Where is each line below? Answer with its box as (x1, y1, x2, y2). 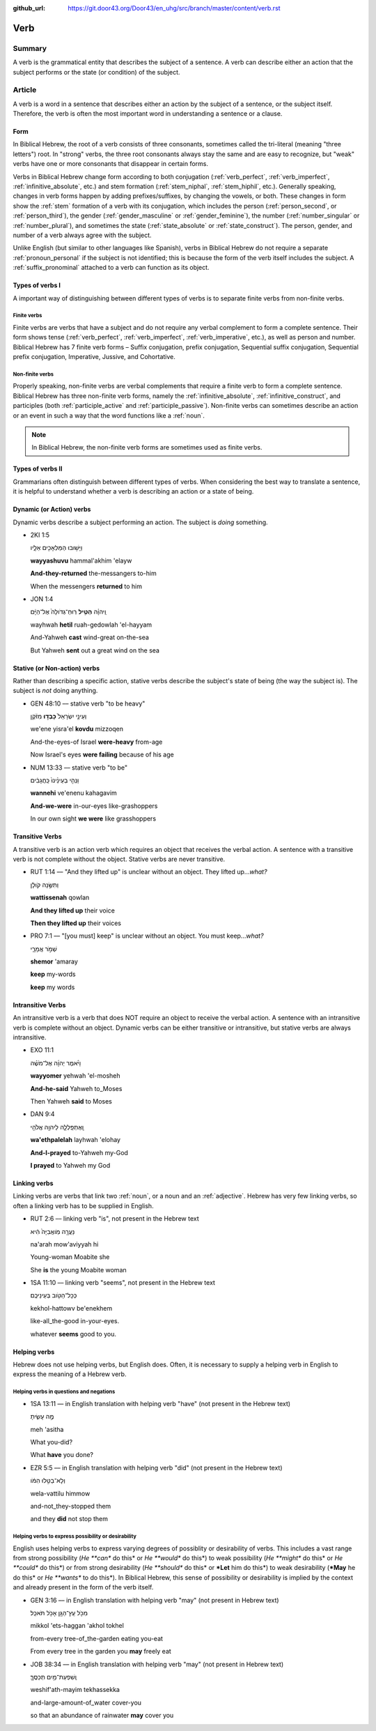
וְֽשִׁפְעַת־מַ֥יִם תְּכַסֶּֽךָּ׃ (30, 1672, 77, 1681)
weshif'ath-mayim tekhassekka (30, 1686, 120, 1694)
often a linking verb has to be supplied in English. (13, 1201, 154, 1210)
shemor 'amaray (30, 957, 78, 966)
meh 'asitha (30, 1425, 64, 1433)
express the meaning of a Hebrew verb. (13, 1370, 127, 1378)
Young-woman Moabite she (30, 1253, 110, 1261)
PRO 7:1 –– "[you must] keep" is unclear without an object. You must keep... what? (30, 931, 264, 940)
